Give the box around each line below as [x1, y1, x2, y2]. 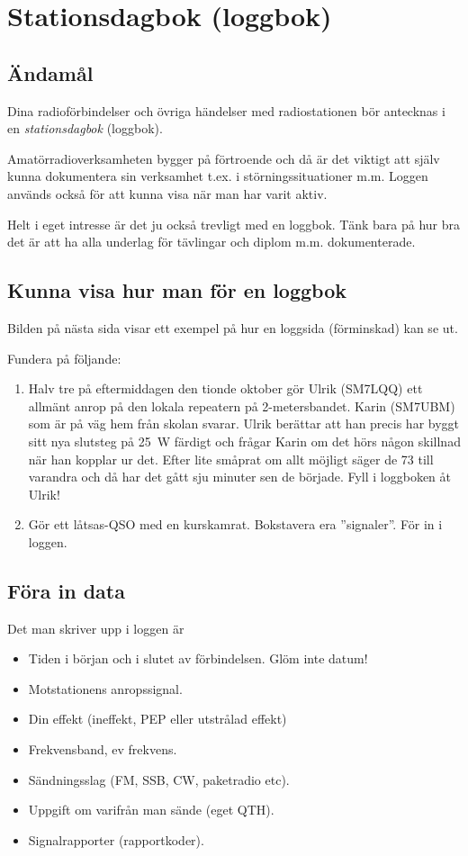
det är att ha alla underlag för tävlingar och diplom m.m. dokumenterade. [7, 232, 416, 251]
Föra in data [7, 576, 125, 604]
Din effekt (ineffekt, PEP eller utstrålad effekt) [28, 709, 287, 728]
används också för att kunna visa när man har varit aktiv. [7, 184, 328, 203]
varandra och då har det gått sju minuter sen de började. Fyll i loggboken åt [28, 467, 451, 486]
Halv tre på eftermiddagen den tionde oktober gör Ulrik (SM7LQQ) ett [28, 379, 423, 398]
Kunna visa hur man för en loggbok [7, 276, 347, 304]
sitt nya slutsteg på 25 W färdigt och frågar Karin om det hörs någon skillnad [28, 431, 461, 450]
